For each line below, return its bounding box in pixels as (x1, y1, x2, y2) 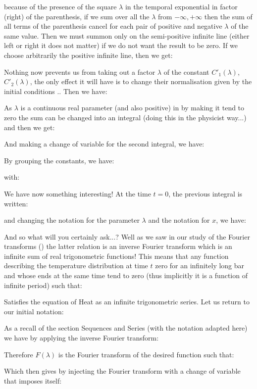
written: (4, 198, 28, 208)
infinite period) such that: (4, 280, 82, 290)
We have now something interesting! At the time (4, 188, 151, 198)
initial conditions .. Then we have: (4, 86, 107, 96)
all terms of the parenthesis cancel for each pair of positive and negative (4, 21, 222, 31)
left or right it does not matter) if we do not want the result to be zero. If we (4, 40, 238, 50)
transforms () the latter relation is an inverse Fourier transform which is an (4, 241, 232, 251)
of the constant (163, 66, 209, 77)
